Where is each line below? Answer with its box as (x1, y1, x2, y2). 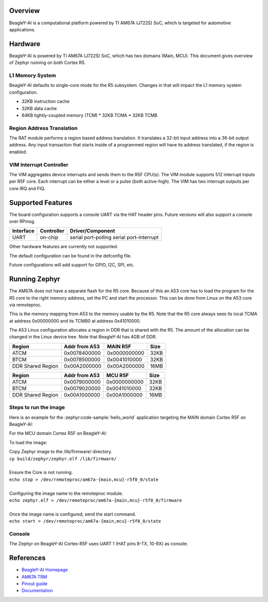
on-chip (40, 234, 59, 241)
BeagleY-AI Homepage (21, 567, 68, 573)
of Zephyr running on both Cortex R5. (9, 60, 86, 66)
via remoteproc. (9, 302, 42, 308)
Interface (12, 227, 35, 234)
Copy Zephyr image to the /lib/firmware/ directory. (9, 449, 113, 455)
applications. (9, 26, 36, 32)
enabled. (9, 149, 27, 155)
